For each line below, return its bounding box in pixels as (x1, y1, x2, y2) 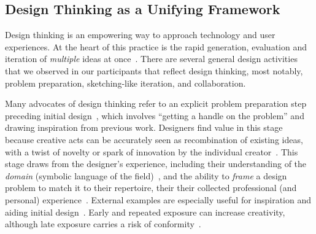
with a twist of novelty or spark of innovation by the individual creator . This (5, 145, 298, 158)
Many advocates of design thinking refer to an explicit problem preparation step (5, 97, 307, 110)
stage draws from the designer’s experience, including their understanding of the (5, 157, 307, 170)
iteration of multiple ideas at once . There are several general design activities (5, 52, 298, 65)
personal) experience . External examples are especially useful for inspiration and (5, 193, 312, 206)
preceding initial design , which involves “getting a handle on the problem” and (5, 109, 304, 122)
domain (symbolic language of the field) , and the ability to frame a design (5, 169, 287, 182)
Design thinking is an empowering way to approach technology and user (5, 28, 276, 41)
